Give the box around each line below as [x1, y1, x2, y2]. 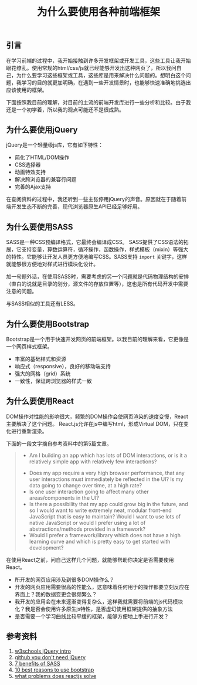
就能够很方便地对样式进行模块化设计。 [6, 260, 98, 267]
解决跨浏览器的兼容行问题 [14, 176, 77, 183]
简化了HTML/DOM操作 [14, 154, 70, 161]
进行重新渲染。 [11, 428, 47, 435]
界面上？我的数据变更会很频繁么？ [14, 591, 97, 598]
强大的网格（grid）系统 [14, 370, 71, 377]
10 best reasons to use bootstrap [14, 666, 94, 673]
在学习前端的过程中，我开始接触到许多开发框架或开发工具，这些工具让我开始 [6, 57, 191, 64]
